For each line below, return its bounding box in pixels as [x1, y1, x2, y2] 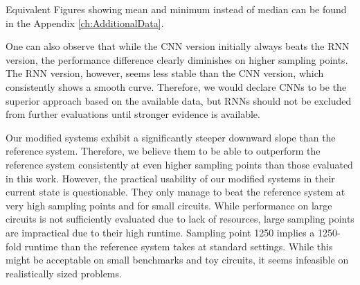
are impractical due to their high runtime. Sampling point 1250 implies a [6, 225, 315, 239]
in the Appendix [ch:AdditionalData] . [6, 15, 164, 30]
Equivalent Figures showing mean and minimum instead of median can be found [6, 2, 347, 16]
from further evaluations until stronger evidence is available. [6, 107, 260, 121]
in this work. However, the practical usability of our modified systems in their [6, 171, 335, 185]
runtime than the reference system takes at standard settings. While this [24, 239, 333, 253]
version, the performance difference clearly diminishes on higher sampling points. [6, 52, 348, 67]
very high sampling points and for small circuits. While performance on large [6, 198, 332, 212]
